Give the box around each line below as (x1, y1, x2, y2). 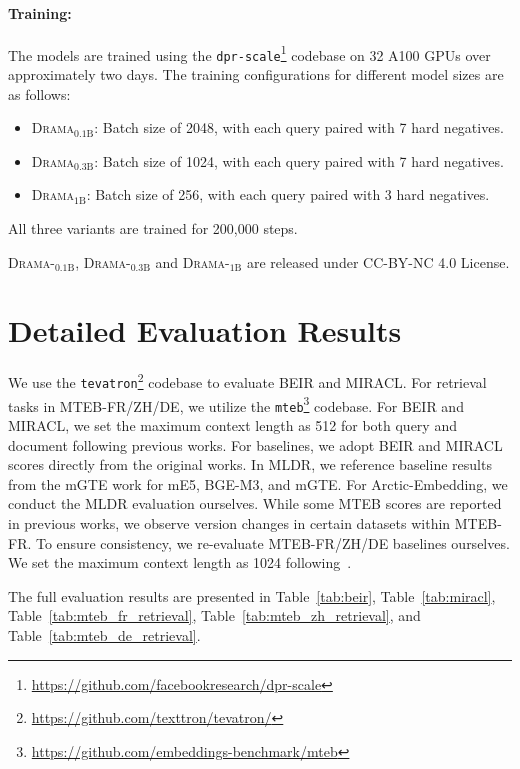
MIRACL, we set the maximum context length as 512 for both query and (8, 415, 457, 436)
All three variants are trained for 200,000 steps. (8, 218, 298, 239)
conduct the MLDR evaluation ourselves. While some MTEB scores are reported (8, 493, 502, 514)
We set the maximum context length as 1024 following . (8, 552, 352, 573)
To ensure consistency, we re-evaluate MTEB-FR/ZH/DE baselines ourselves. (35, 532, 510, 553)
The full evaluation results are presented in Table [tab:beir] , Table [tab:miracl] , (8, 585, 496, 606)
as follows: (8, 83, 71, 104)
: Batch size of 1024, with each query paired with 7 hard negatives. (94, 150, 504, 171)
